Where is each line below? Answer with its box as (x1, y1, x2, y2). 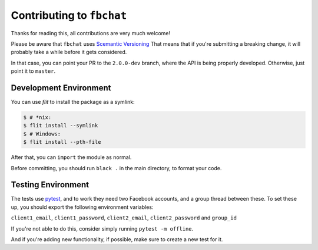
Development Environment (11, 83, 111, 93)
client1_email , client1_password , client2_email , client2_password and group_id (11, 214, 237, 221)
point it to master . (11, 67, 56, 75)
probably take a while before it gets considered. (11, 49, 127, 56)
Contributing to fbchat (11, 9, 127, 22)
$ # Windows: (23, 130, 61, 137)
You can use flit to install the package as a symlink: (11, 99, 135, 106)
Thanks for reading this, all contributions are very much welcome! (11, 29, 171, 36)
